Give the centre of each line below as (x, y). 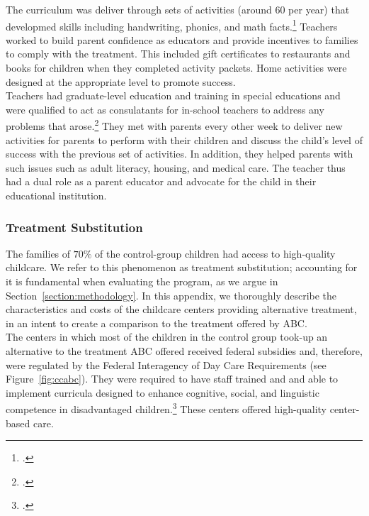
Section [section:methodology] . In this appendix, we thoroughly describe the (171, 295)
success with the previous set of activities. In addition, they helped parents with (180, 154)
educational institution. (56, 196)
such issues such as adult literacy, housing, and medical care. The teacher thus (176, 167)
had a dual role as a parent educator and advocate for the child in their (161, 181)
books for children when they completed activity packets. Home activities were (176, 68)
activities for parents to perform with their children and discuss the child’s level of (184, 139)
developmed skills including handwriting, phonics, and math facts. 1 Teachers (172, 25)
